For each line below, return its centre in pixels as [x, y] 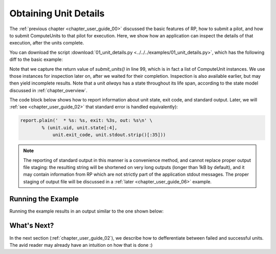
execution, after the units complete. [47, 43]
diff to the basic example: [36, 59]
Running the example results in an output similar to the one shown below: [86, 211]
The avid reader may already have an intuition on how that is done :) [81, 245]
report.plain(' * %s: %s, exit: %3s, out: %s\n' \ [86, 121]
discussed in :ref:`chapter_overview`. [49, 90]
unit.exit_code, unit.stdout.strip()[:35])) [109, 135]
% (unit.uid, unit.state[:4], [79, 128]
